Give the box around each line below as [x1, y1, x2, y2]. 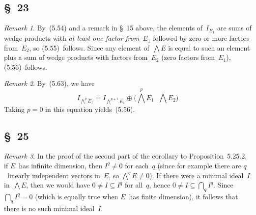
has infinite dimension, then [19, 160, 102, 170]
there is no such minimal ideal [4, 203, 95, 213]
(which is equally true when [35, 191, 118, 201]
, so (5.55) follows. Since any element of [29, 42, 149, 53]
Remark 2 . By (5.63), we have [4, 78, 95, 88]
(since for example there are [157, 160, 241, 170]
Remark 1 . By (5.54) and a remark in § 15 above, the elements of [4, 23, 203, 33]
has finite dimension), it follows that [129, 191, 238, 201]
